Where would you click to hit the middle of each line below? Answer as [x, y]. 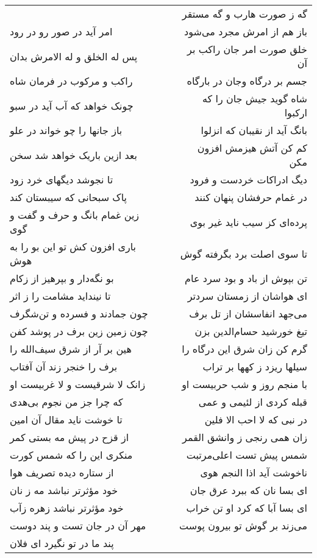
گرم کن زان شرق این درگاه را [244, 349]
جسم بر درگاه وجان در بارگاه [247, 81]
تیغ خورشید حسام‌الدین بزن [251, 331]
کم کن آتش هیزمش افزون [252, 148]
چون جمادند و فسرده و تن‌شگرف [79, 313]
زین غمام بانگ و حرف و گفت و [75, 215]
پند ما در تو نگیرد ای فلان [62, 543]
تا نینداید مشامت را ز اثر [60, 296]
